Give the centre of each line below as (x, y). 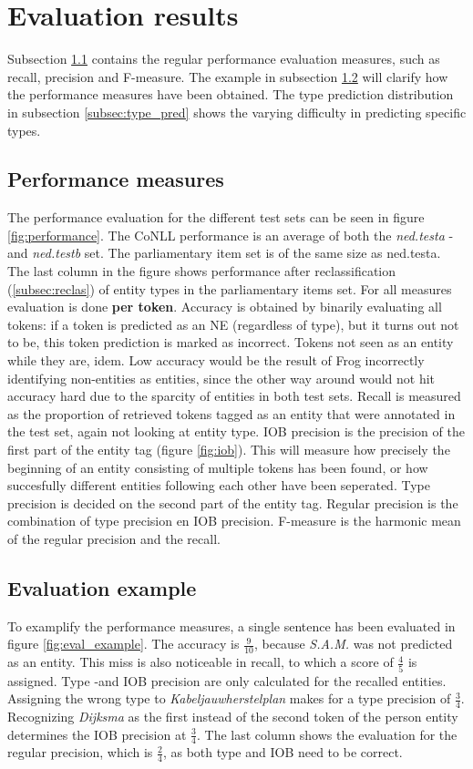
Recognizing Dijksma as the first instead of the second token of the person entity (233, 716)
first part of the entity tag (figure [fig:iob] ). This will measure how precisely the (229, 450)
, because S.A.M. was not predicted (353, 644)
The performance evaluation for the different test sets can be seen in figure (216, 217)
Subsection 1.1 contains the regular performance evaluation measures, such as (224, 59)
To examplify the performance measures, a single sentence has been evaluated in (231, 625)
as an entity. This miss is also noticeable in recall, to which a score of (201, 662)
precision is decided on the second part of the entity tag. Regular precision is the (233, 502)
